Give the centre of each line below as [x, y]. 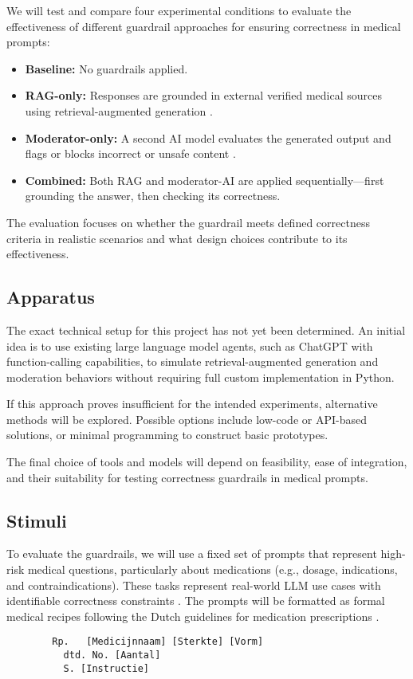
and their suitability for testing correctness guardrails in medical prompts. [187, 477]
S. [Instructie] [106, 668]
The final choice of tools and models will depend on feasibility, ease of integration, [207, 462]
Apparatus [51, 297]
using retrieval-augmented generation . [119, 110]
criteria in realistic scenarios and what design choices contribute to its [177, 238]
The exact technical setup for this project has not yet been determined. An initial [206, 330]
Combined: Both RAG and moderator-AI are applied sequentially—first [205, 180]
